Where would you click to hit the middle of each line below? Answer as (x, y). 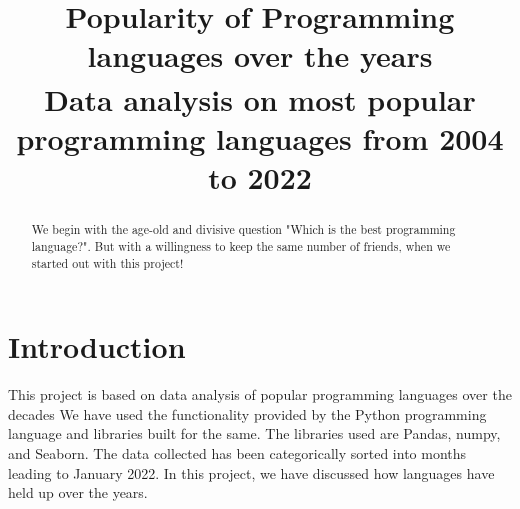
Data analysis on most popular (260, 98)
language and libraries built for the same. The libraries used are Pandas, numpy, (254, 433)
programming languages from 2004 (260, 138)
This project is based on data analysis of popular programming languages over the (260, 394)
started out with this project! (107, 262)
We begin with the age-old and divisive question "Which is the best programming (243, 229)
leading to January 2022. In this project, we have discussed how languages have (251, 472)
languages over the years (260, 55)
